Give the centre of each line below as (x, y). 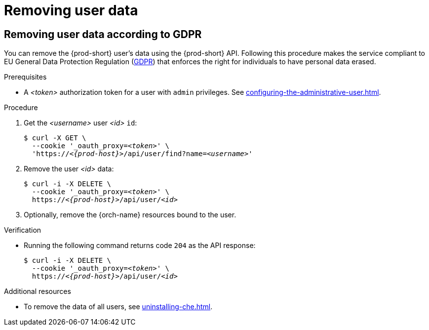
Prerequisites (25, 77)
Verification (23, 230)
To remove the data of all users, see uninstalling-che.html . (118, 307)
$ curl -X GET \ (55, 138)
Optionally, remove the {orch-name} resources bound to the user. (130, 215)
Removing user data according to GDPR (103, 34)
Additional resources (38, 291)
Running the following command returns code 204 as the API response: (140, 246)
